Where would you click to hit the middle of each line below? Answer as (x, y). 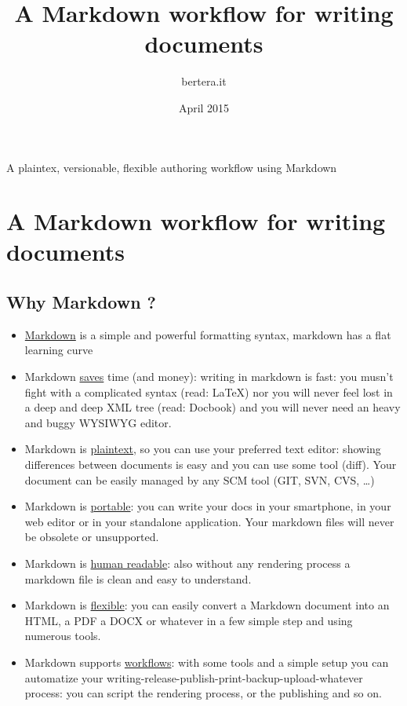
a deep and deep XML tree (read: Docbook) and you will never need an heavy (213, 407)
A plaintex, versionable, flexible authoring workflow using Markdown (172, 167)
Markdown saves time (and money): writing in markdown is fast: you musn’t (209, 377)
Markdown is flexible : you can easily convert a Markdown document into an (207, 605)
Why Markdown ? (82, 302)
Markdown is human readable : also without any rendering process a (187, 563)
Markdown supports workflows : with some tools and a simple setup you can (207, 662)
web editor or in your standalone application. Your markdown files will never (209, 521)
